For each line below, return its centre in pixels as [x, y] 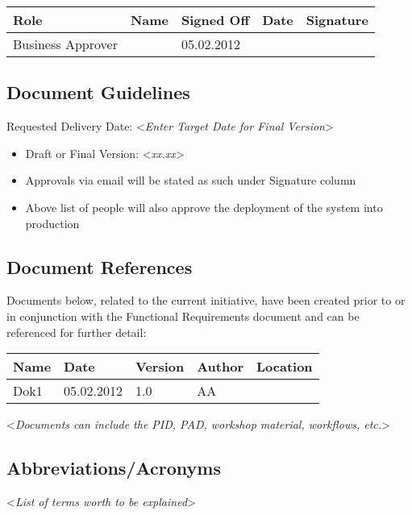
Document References [100, 266]
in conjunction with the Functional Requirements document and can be [183, 316]
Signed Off [216, 20]
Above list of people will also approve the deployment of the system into [204, 207]
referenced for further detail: [77, 332]
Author [220, 367]
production [52, 223]
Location [284, 367]
